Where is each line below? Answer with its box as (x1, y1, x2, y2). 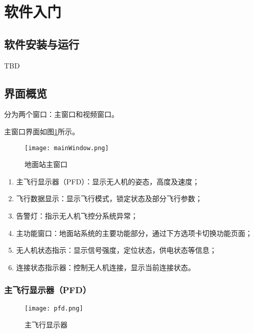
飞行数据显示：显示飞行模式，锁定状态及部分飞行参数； (16, 193, 202, 204)
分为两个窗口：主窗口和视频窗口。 (4, 109, 119, 120)
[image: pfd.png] (25, 304, 83, 312)
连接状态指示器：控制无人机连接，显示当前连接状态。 (16, 261, 195, 272)
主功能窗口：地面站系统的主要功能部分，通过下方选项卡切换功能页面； (16, 227, 252, 238)
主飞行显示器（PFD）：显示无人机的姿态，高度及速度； (16, 176, 200, 186)
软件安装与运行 (4, 36, 79, 52)
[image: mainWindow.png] (25, 144, 109, 152)
